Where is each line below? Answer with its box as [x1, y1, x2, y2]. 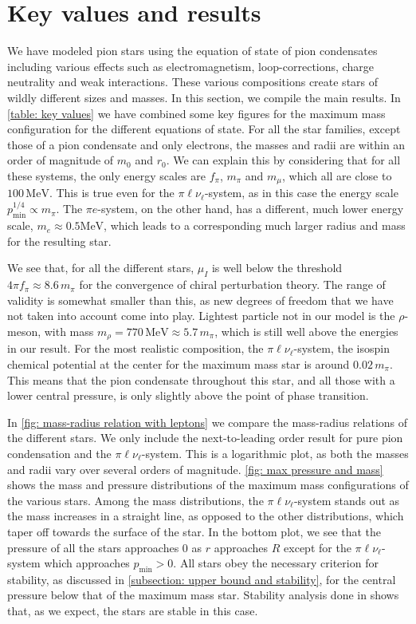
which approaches [44, 555, 130, 571]
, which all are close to [282, 167, 392, 184]
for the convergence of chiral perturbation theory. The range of [79, 276, 386, 293]
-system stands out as [293, 492, 400, 508]
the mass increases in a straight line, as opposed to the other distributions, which [7, 507, 404, 524]
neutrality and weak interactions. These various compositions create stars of [7, 73, 379, 90]
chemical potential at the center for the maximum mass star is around [7, 355, 350, 372]
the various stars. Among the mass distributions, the [7, 492, 264, 508]
